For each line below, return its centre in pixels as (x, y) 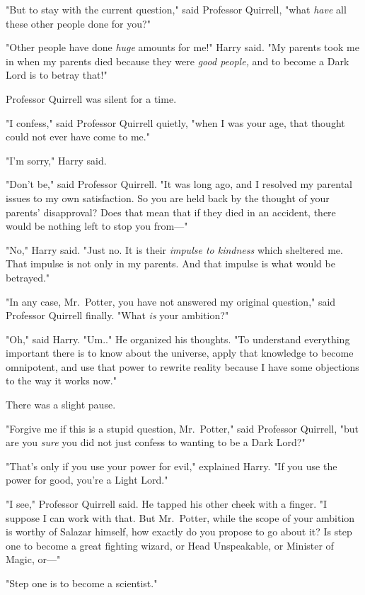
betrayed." (28, 277)
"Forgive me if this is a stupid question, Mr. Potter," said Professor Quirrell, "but (182, 428)
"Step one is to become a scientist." (82, 583)
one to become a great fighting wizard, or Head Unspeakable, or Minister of (170, 545)
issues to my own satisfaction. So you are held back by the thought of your (168, 198)
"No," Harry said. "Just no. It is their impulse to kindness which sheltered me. (174, 249)
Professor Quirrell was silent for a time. (91, 98)
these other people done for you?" (78, 23)
